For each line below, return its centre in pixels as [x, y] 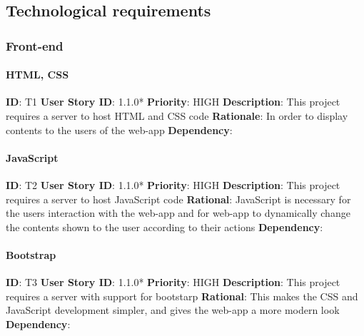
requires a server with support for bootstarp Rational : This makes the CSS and [182, 296]
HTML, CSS [37, 75]
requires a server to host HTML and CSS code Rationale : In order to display [177, 116]
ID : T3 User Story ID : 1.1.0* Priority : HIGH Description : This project [173, 282]
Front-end [35, 45]
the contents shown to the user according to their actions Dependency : [165, 226]
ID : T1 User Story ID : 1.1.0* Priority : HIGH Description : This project [173, 102]
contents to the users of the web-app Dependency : [119, 129]
